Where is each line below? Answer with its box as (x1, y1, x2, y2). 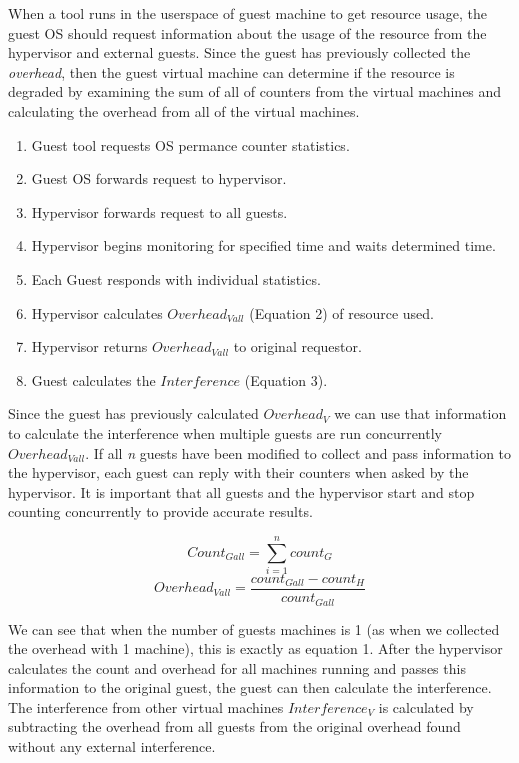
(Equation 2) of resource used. (249, 302, 434, 323)
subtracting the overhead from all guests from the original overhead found (8, 716, 461, 737)
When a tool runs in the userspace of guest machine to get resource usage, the (8, 3, 487, 23)
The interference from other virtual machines (8, 696, 284, 717)
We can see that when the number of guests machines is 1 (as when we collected (8, 618, 500, 639)
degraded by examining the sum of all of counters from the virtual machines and (8, 81, 502, 102)
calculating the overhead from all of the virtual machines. (8, 100, 360, 121)
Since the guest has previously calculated (8, 403, 259, 424)
